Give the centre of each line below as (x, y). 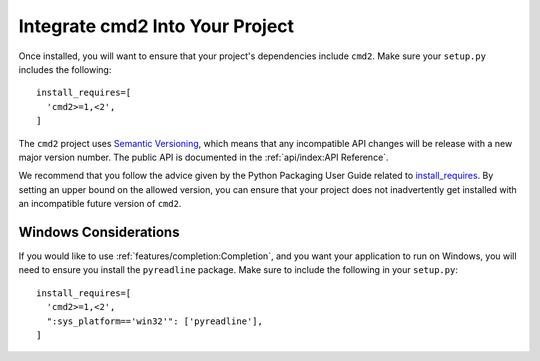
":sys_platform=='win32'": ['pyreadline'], (155, 321)
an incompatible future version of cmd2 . (100, 204)
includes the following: (65, 69)
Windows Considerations (99, 231)
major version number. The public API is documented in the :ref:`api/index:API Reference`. (203, 157)
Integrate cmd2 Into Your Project (156, 26)
